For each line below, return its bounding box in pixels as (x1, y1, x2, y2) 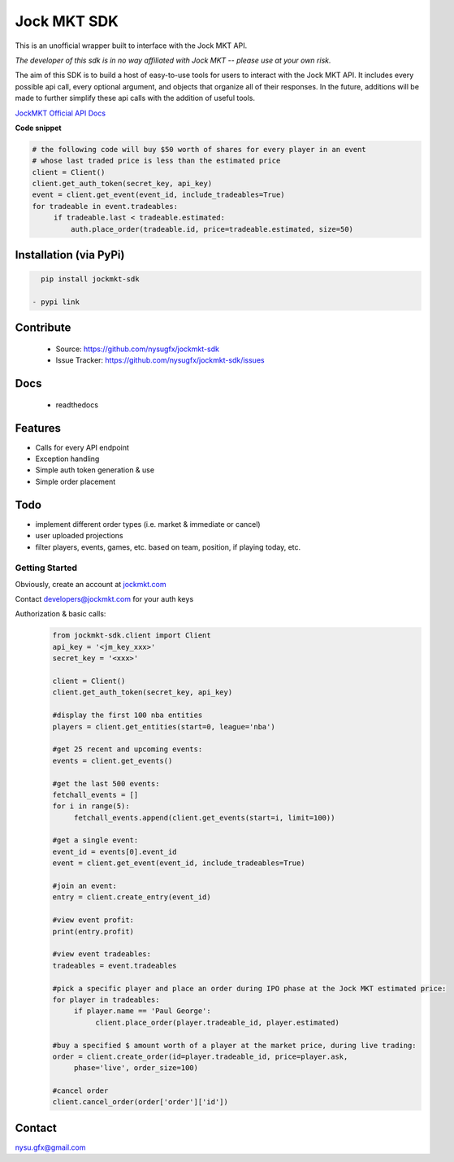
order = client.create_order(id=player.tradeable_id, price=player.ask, (52, 1051, 348, 1061)
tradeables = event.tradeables (52, 960, 178, 970)
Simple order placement (35, 477, 116, 486)
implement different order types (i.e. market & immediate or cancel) (35, 519, 261, 529)
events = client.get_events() (52, 756, 173, 765)
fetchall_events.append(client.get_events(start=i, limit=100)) (73, 813, 335, 822)
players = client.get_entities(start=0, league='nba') (52, 722, 275, 731)
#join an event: (52, 881, 118, 890)
